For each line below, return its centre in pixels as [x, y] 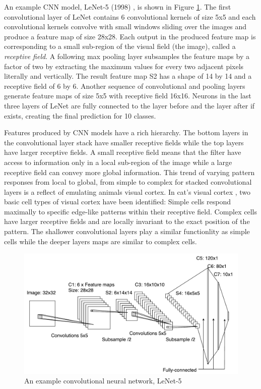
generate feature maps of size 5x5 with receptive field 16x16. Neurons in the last [128, 96]
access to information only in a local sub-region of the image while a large [118, 162]
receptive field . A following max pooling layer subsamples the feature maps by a [127, 56]
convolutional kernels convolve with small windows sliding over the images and [125, 26]
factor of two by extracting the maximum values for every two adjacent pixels [124, 66]
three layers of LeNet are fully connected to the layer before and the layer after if [129, 105]
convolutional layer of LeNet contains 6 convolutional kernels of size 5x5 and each [130, 16]
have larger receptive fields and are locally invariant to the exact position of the [127, 221]
